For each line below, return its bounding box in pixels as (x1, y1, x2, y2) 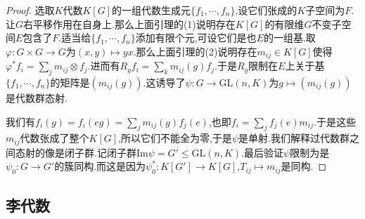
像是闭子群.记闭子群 (44, 145, 136, 159)
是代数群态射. (6, 91, 68, 105)
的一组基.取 (263, 30, 316, 45)
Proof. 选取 (6, 3, 55, 17)
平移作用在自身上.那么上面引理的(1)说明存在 (33, 16, 236, 31)
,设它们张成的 (235, 3, 297, 17)
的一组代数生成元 (112, 3, 191, 17)
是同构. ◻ (281, 159, 327, 173)
